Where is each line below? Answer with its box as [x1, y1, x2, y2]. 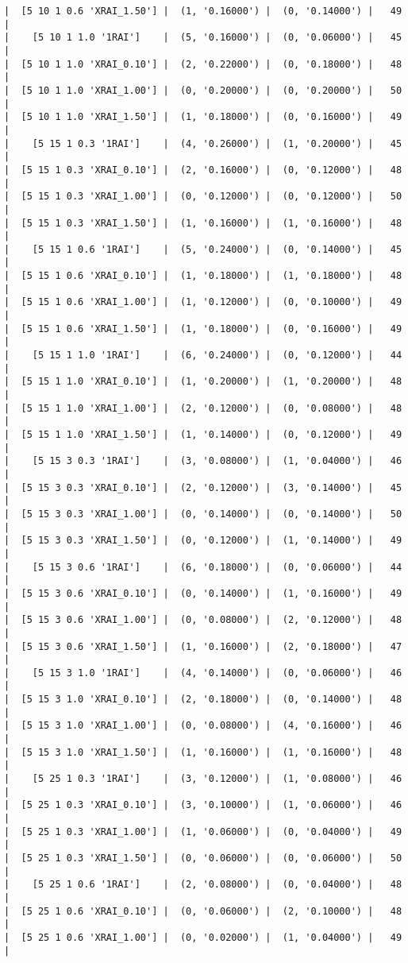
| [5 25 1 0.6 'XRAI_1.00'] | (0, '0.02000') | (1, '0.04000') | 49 [4, 931, 402, 943]
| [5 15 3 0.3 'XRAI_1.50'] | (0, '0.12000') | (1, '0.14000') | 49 [4, 535, 402, 547]
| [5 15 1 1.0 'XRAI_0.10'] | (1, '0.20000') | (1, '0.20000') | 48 [4, 376, 402, 388]
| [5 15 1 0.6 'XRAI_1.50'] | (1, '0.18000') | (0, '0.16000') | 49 [4, 323, 402, 335]
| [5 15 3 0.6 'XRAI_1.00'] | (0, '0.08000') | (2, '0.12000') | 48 [4, 614, 402, 626]
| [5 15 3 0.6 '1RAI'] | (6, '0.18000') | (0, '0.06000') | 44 [4, 561, 402, 573]
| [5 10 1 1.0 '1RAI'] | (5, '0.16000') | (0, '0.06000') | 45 [4, 32, 402, 44]
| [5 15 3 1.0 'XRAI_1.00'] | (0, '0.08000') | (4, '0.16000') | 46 [4, 720, 402, 732]
